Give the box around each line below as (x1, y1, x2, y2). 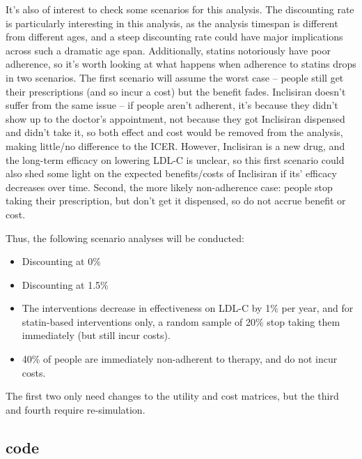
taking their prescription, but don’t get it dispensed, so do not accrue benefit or (6, 193, 346, 208)
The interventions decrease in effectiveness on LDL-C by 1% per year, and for (22, 301, 354, 315)
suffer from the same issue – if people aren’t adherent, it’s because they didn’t (6, 98, 338, 112)
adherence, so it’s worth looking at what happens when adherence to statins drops (6, 57, 356, 71)
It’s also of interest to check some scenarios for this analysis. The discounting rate (6, 2, 354, 16)
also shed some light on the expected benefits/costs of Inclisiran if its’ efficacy (6, 166, 337, 181)
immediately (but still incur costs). (22, 328, 171, 343)
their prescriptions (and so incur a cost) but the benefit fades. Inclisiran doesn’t (6, 84, 346, 98)
